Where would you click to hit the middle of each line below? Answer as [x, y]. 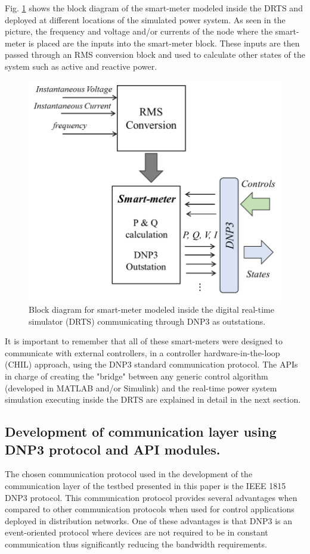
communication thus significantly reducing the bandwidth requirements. [136, 544]
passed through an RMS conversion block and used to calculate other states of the [155, 55]
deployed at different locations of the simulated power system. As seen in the [145, 19]
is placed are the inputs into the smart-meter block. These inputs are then [164, 43]
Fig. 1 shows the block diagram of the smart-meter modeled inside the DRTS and [154, 8]
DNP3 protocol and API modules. [113, 449]
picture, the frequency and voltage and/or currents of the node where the [139, 31]
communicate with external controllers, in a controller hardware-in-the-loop [142, 352]
